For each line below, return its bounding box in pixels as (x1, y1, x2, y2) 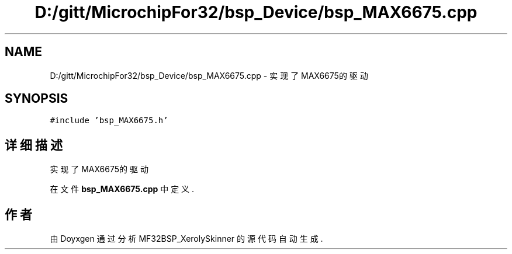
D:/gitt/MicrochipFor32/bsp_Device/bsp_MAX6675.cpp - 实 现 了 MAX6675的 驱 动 (50, 70, 368, 81)
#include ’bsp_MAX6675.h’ (50, 116, 168, 126)
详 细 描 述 (5, 137, 63, 152)
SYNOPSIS (5, 91, 68, 106)
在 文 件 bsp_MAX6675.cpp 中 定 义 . (50, 184, 195, 194)
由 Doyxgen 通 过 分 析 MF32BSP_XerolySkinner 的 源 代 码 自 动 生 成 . (50, 234, 323, 244)
